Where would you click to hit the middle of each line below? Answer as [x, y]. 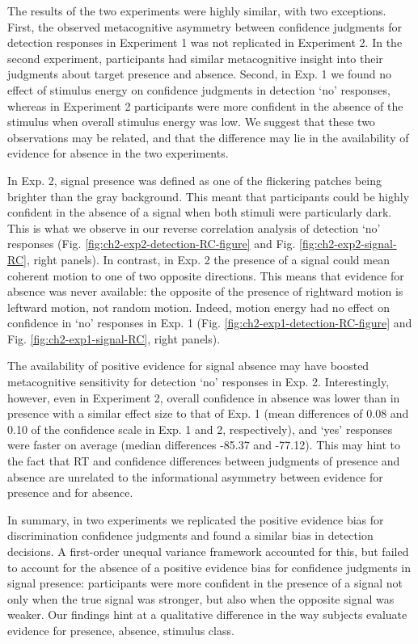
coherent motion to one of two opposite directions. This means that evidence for [206, 275]
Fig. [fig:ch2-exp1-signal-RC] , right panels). [114, 338]
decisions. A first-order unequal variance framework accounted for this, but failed [208, 551]
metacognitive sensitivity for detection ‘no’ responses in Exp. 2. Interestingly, [198, 382]
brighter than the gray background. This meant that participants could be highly [209, 196]
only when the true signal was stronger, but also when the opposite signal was [201, 598]
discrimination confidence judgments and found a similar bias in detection [190, 535]
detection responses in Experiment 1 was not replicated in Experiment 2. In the [205, 42]
